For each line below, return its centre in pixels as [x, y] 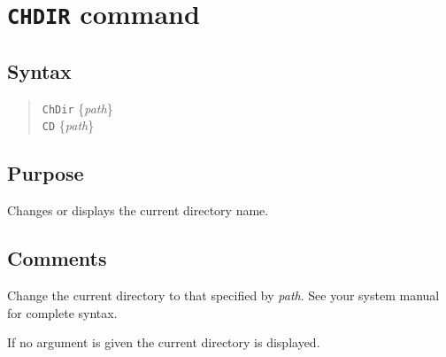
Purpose [46, 173]
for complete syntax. [62, 312]
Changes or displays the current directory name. [138, 210]
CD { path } [68, 125]
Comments [57, 258]
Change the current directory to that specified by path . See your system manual [223, 295]
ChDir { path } [77, 108]
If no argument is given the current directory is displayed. [164, 342]
